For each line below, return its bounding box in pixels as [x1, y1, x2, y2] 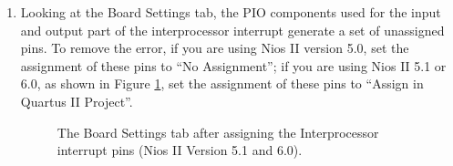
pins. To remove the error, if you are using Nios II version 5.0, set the [20, 38, 409, 57]
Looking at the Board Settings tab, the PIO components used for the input [20, 3, 441, 21]
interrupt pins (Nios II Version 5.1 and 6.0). [57, 140, 303, 160]
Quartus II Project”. [20, 91, 133, 110]
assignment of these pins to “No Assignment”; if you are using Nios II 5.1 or [20, 56, 447, 75]
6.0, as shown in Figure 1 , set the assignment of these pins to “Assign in [20, 74, 424, 93]
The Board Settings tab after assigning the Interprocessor [57, 122, 379, 141]
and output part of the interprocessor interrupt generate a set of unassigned [20, 20, 445, 39]
